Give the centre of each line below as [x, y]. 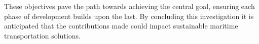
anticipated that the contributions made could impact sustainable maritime [121, 26]
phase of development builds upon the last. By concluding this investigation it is [129, 16]
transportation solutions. [42, 35]
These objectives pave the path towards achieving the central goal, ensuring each [129, 6]
